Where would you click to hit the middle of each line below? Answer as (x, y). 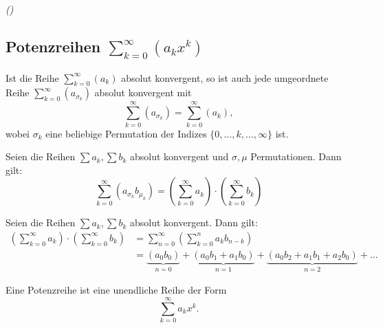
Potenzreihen (53, 46)
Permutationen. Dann (296, 156)
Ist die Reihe (32, 77)
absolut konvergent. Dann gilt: (194, 222)
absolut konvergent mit (143, 92)
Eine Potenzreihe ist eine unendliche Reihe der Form (116, 290)
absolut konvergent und (179, 156)
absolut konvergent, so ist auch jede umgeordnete (225, 77)
